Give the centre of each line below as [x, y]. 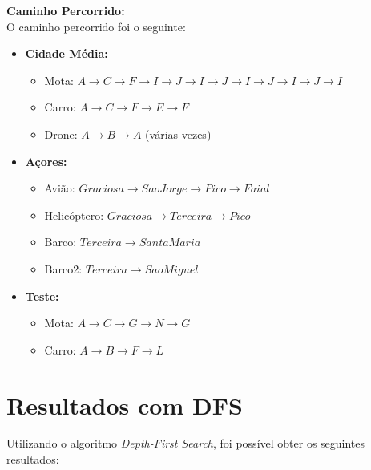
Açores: [46, 161]
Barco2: [63, 268]
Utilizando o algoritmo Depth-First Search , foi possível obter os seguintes [186, 443]
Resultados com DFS [125, 405]
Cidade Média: [67, 53]
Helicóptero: [74, 215]
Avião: [60, 188]
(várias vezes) [178, 134]
